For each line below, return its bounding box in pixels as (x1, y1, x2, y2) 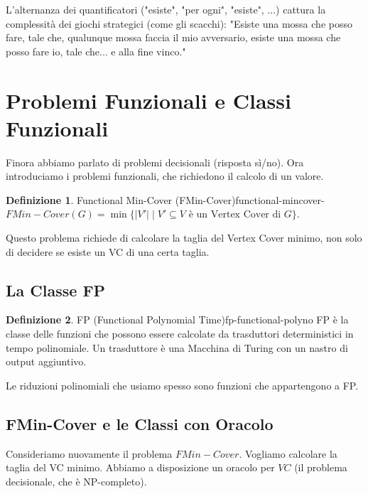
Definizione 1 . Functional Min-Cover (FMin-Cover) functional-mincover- (6, 192, 325, 207)
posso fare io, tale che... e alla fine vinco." (6, 43, 186, 58)
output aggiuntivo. (6, 354, 87, 369)
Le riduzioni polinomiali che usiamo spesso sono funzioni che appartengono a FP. (6, 377, 359, 392)
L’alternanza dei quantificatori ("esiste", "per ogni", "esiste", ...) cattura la (6, 2, 326, 16)
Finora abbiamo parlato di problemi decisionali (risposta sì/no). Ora (6, 154, 304, 169)
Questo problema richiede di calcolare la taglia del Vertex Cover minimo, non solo (6, 230, 362, 245)
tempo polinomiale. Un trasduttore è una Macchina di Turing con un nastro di (6, 340, 348, 355)
